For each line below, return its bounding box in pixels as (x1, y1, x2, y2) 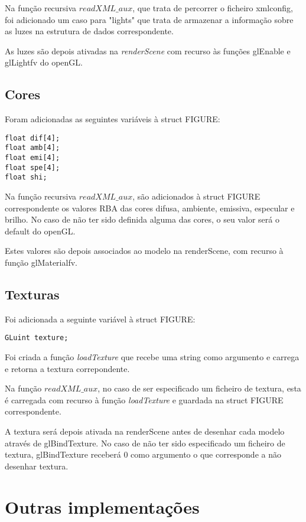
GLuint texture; (5, 334, 69, 342)
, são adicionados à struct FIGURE (132, 190, 261, 203)
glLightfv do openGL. (5, 56, 83, 68)
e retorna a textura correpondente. (5, 362, 130, 374)
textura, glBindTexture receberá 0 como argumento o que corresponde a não (5, 448, 281, 461)
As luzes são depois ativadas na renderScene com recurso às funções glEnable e (5, 44, 291, 57)
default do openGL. (5, 224, 76, 237)
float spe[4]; (5, 163, 60, 172)
